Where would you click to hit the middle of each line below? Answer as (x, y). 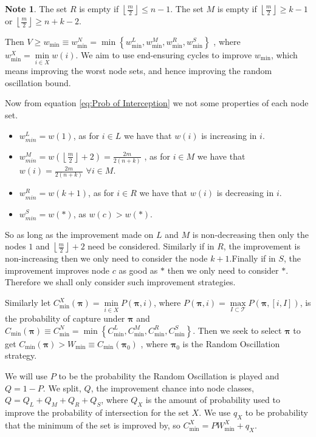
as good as (138, 270)
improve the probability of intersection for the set (97, 412)
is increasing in (229, 135)
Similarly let (28, 303)
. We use (215, 412)
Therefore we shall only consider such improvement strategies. (120, 282)
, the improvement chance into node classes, (172, 388)
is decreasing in (245, 193)
